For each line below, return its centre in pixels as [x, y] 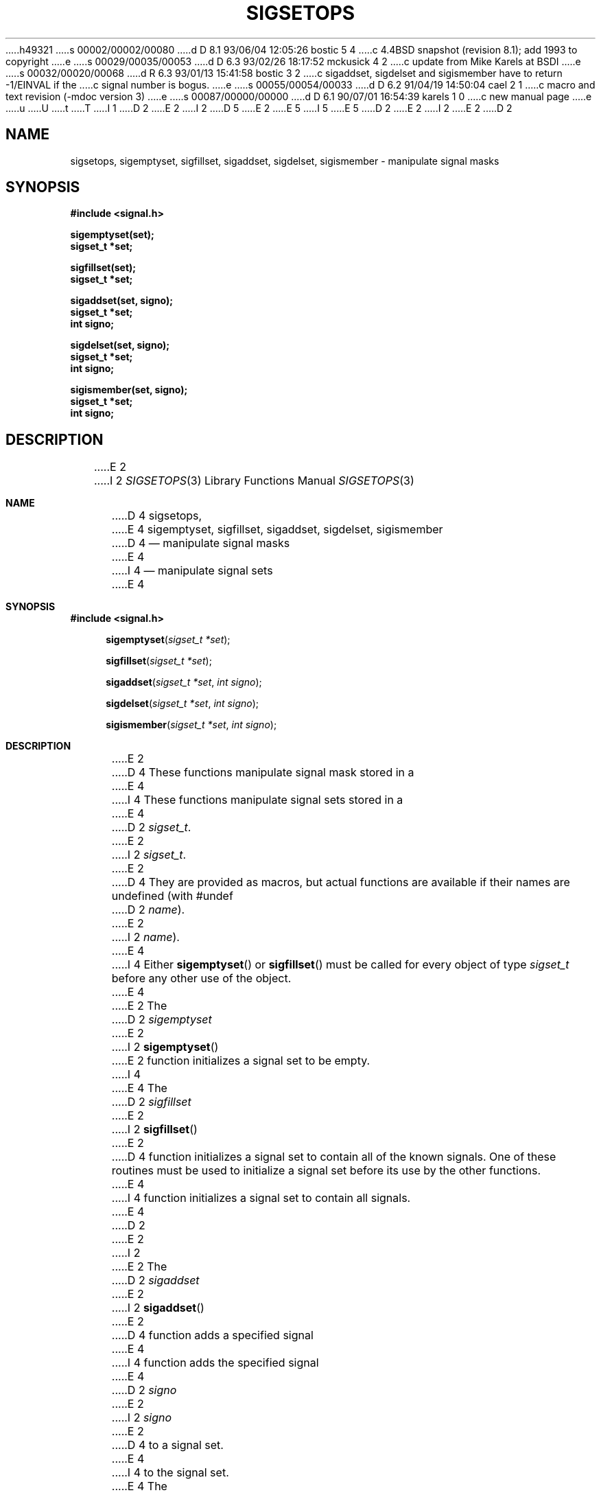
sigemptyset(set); [112, 235]
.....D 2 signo [144, 1390]
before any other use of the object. [201, 978]
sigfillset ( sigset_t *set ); [159, 661]
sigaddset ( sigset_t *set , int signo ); [184, 682]
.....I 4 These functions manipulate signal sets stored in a [257, 800]
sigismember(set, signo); [129, 390]
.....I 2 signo [142, 1418]
